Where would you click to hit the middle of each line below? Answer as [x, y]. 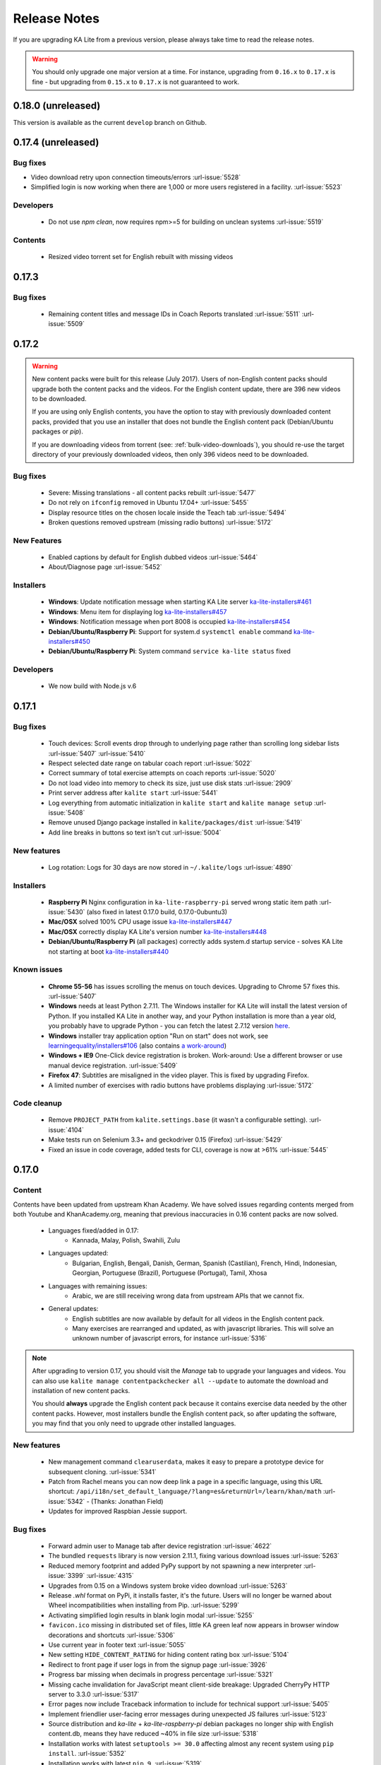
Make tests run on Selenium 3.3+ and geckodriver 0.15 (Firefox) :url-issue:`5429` [165, 1139]
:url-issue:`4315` [110, 1576]
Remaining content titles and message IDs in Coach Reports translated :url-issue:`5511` [174, 314]
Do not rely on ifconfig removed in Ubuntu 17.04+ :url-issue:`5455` [149, 503]
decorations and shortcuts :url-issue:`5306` [112, 1635]
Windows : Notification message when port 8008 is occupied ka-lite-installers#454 [169, 622]
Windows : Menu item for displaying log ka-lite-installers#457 [138, 611]
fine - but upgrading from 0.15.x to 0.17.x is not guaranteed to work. [136, 82]
